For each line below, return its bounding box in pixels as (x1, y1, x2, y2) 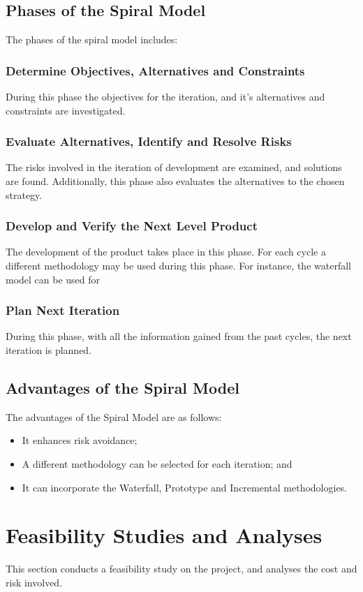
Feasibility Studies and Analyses (6, 521, 323, 549)
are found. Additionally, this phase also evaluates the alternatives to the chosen (6, 174, 345, 188)
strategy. (6, 187, 43, 202)
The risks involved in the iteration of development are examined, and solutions (6, 160, 342, 175)
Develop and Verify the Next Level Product (6, 217, 258, 235)
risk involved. (6, 575, 63, 589)
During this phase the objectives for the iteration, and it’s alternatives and (6, 89, 325, 104)
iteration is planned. (6, 343, 92, 357)
